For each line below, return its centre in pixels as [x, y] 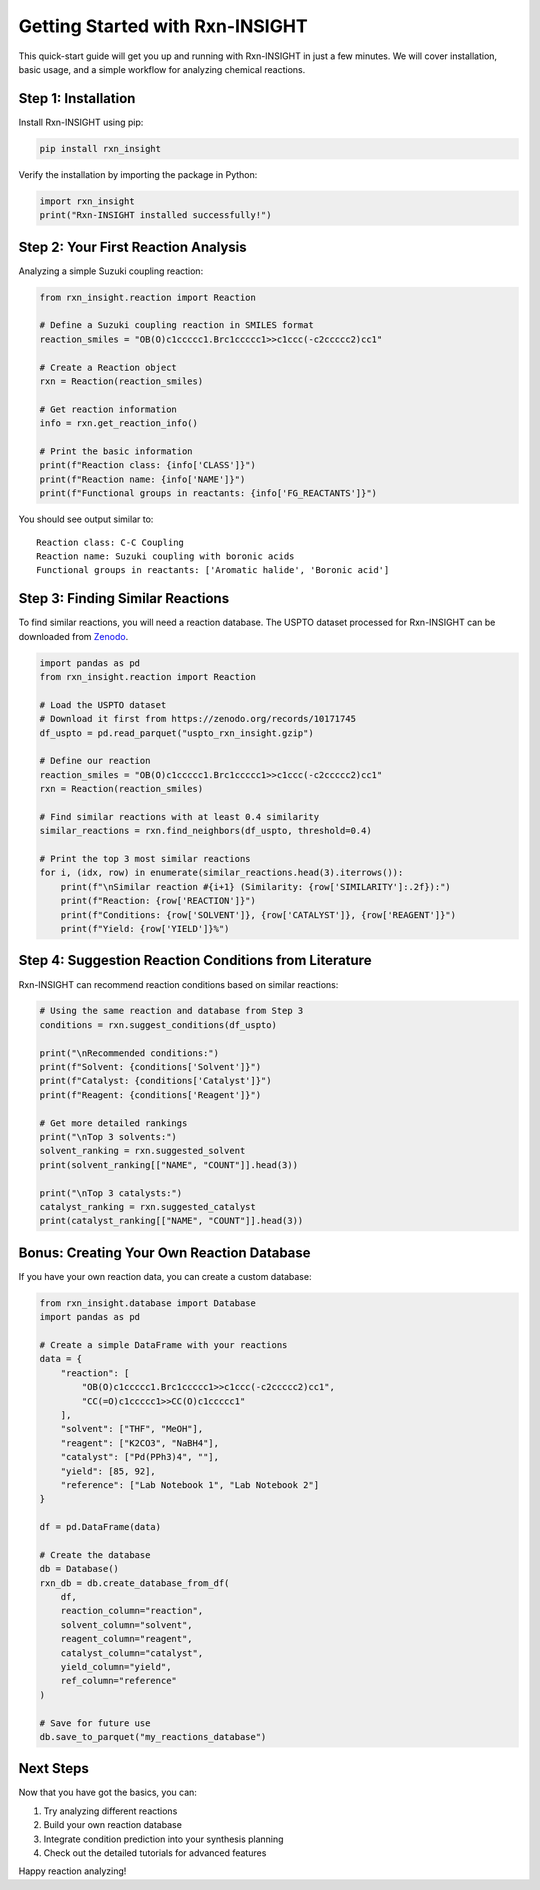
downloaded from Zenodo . [73, 636]
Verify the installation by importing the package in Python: [138, 174]
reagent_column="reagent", [127, 1639]
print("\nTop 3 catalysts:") [111, 1193]
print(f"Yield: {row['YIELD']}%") [145, 928]
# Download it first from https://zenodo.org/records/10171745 [198, 719]
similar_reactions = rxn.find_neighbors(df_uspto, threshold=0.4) [205, 831]
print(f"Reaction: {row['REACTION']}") [158, 901]
